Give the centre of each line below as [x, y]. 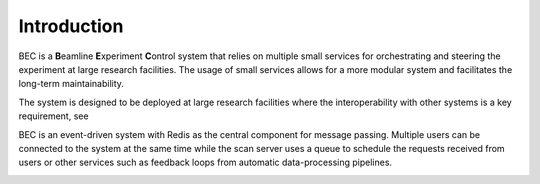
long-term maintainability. [71, 84]
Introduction [71, 26]
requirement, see [53, 116]
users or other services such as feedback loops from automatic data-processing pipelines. [205, 162]
